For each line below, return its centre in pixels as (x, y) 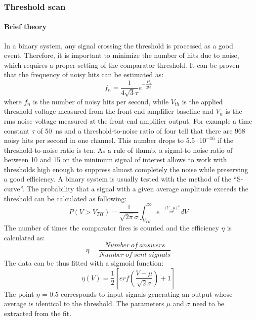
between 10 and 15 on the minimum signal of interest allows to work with (115, 160)
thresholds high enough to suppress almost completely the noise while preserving (126, 169)
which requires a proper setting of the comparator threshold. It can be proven (122, 65)
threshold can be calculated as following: (65, 198)
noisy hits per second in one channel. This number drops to (94, 140)
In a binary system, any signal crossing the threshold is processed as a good (119, 45)
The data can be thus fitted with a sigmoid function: (84, 263)
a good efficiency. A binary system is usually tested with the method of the (118, 179)
